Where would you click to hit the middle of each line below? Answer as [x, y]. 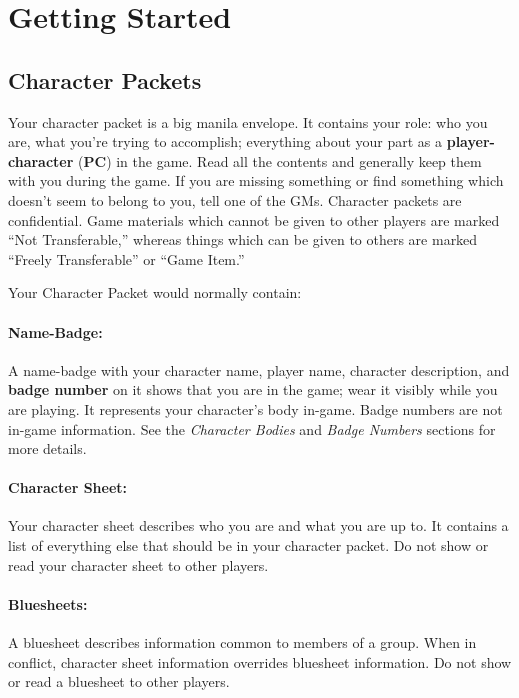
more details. [47, 448]
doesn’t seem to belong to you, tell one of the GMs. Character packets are [235, 199]
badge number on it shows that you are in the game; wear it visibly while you [253, 389]
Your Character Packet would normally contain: [155, 292]
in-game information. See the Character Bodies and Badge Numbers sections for [252, 428]
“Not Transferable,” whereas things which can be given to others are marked [243, 239]
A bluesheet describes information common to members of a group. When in [242, 642]
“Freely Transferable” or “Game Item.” [126, 258]
